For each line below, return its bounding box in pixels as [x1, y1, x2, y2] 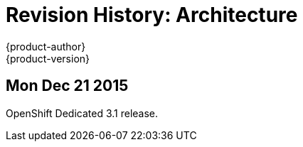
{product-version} [6, 52, 90, 65]
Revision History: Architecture [6, 3, 298, 27]
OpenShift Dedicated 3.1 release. [6, 107, 159, 119]
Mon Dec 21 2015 [6, 77, 129, 95]
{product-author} [6, 40, 86, 53]
